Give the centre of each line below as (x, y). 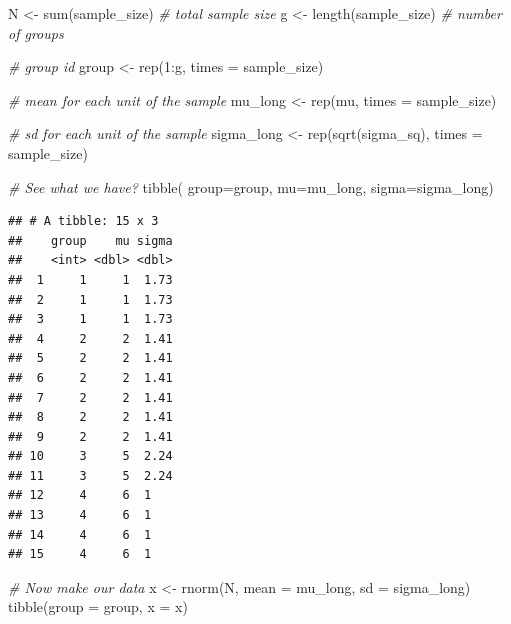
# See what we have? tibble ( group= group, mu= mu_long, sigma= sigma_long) (251, 186)
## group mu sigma (90, 240)
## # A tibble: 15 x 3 (83, 221)
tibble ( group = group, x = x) (98, 606)
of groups (36, 32)
